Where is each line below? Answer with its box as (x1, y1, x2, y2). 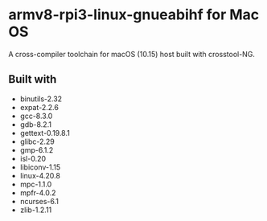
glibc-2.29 (19, 137, 55, 146)
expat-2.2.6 (19, 102, 59, 112)
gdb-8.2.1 (19, 119, 52, 129)
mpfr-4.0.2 (19, 187, 56, 198)
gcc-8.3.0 (19, 111, 53, 121)
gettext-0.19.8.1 (19, 128, 70, 137)
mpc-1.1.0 (19, 179, 52, 189)
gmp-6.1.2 (19, 145, 54, 154)
